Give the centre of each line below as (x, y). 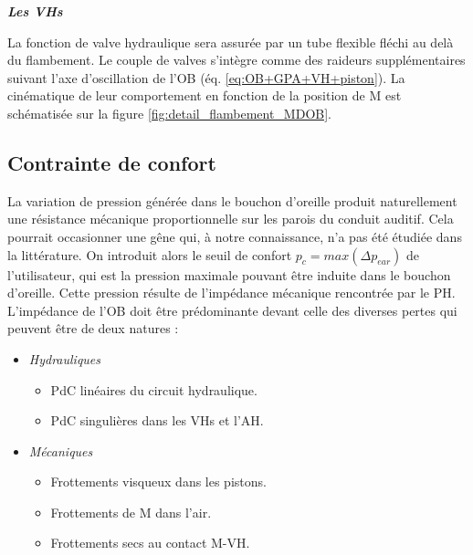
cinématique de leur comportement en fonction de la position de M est (205, 95)
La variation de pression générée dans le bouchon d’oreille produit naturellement (232, 200)
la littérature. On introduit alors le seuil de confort (150, 254)
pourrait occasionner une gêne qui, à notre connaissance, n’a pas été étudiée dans (235, 236)
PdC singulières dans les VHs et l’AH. (157, 420)
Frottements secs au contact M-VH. (150, 543)
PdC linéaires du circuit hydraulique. (154, 389)
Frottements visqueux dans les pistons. (158, 482)
